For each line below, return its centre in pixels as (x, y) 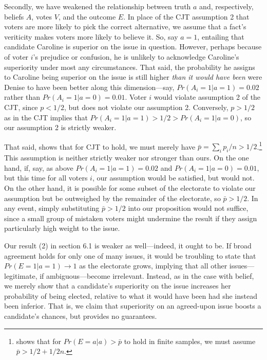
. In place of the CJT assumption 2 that (186, 16)
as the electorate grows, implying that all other (153, 266)
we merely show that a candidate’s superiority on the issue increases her (118, 286)
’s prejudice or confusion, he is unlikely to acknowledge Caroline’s (136, 56)
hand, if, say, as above (39, 167)
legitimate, (21, 275)
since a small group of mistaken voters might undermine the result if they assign (131, 218)
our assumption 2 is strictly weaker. (60, 127)
